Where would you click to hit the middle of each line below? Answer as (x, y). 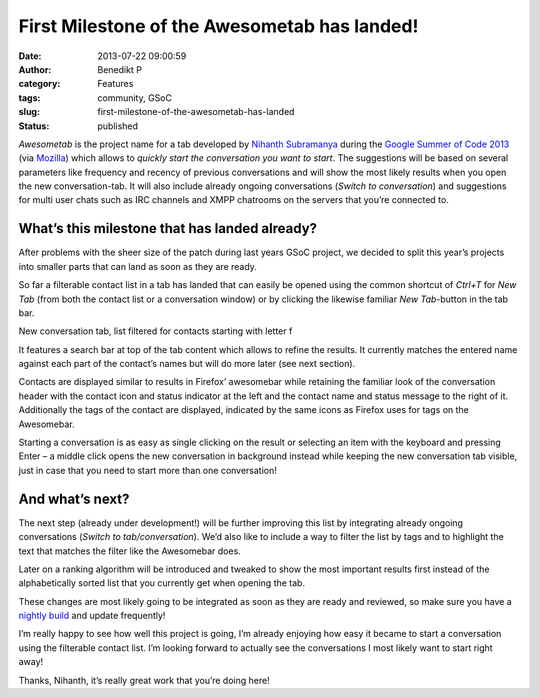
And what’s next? (74, 498)
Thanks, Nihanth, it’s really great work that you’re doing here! (144, 680)
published (118, 126)
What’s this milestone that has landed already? (168, 228)
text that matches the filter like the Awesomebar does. (130, 551)
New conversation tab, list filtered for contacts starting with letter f (155, 331)
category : (39, 84)
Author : (35, 69)
